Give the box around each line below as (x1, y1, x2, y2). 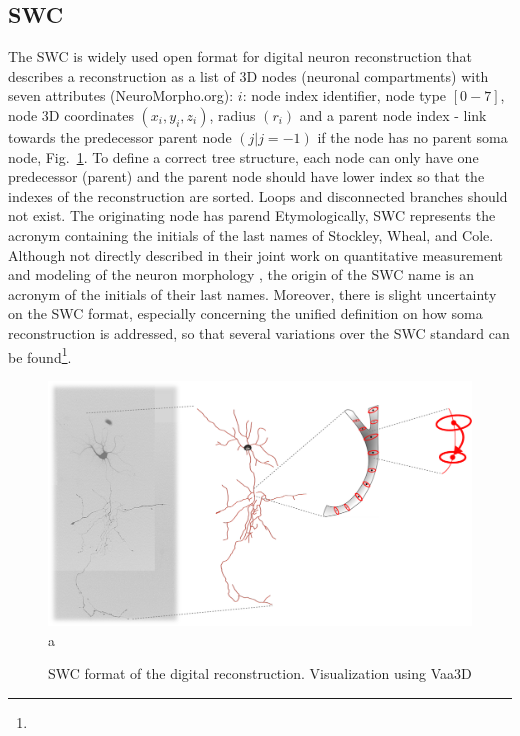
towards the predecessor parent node (8, 126, 232, 147)
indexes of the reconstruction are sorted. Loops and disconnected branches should (8, 185, 508, 206)
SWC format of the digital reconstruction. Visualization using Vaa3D (48, 663, 472, 684)
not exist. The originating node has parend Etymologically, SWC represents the (8, 205, 496, 226)
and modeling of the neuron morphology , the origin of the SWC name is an (8, 264, 475, 285)
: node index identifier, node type (242, 85, 447, 106)
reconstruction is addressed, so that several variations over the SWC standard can (8, 322, 510, 343)
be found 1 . (8, 343, 72, 367)
